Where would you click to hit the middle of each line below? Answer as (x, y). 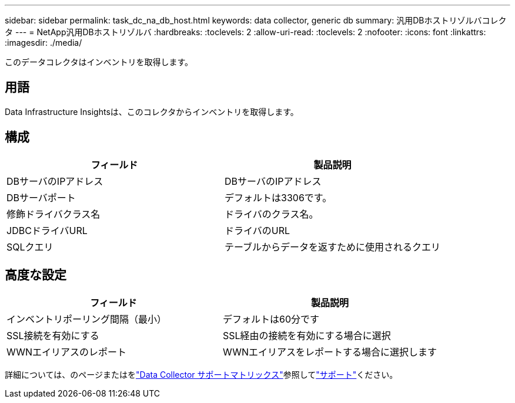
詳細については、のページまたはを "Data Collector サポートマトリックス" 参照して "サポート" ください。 (201, 374)
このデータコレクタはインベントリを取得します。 (99, 62)
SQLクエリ (30, 247)
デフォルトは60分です (271, 319)
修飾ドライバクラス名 (53, 214)
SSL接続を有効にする (53, 335)
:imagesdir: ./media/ (44, 43)
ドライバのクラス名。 (272, 214)
